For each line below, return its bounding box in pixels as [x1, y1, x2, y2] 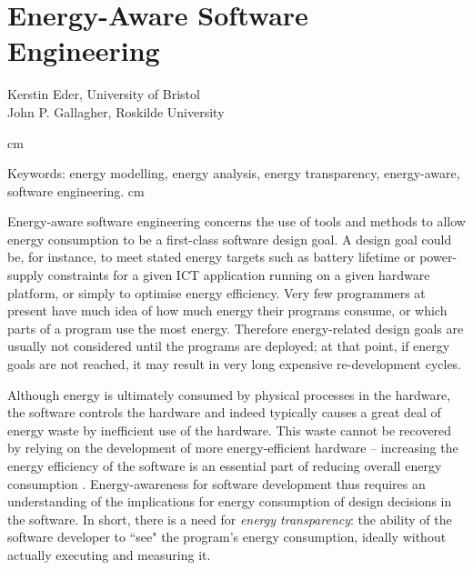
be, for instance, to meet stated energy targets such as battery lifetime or [7, 247, 416, 266]
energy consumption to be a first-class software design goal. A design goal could [7, 229, 452, 248]
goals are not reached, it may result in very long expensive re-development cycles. [7, 355, 461, 374]
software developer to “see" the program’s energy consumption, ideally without [7, 527, 447, 546]
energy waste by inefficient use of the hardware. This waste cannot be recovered [7, 420, 452, 439]
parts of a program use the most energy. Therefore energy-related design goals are [7, 318, 464, 337]
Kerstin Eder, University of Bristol [7, 85, 200, 104]
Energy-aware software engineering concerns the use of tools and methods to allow [7, 212, 466, 231]
